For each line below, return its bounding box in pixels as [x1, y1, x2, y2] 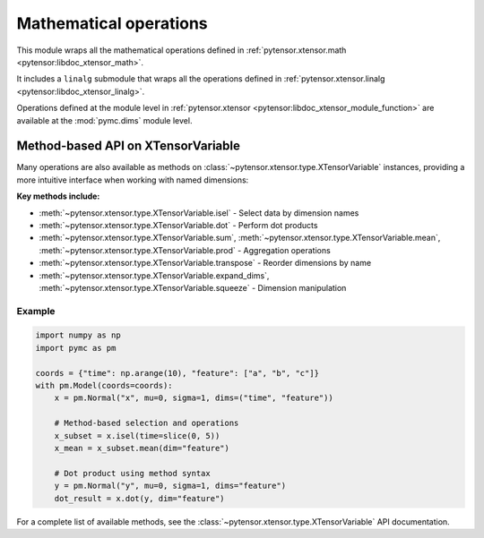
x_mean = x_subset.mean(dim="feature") [54, 443, 230, 453]
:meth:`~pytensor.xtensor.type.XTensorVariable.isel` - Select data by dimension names [39, 207, 359, 218]
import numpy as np [35, 330, 121, 340]
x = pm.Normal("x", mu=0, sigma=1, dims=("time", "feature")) [54, 393, 333, 403]
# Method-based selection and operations [54, 418, 239, 429]
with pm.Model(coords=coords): [35, 380, 174, 391]
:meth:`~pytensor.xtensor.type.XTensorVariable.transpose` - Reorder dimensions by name [39, 258, 372, 269]
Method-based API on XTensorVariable [16, 139, 241, 154]
